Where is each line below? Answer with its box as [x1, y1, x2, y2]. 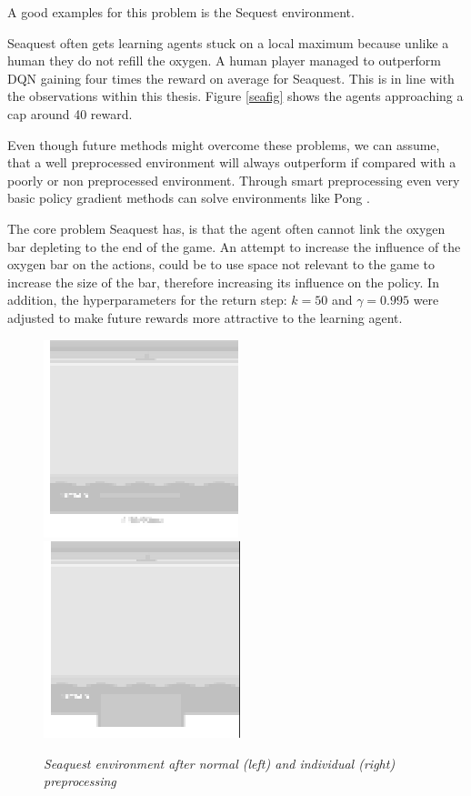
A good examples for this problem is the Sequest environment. [7, 3, 355, 21]
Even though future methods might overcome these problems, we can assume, [7, 135, 440, 154]
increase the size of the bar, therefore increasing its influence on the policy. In [7, 272, 439, 291]
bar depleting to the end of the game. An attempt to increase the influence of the [7, 237, 461, 256]
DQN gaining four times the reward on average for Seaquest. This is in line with [7, 68, 455, 87]
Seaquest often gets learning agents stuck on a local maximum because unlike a [7, 33, 449, 52]
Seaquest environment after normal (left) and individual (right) [44, 753, 396, 772]
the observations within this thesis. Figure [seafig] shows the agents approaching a [7, 86, 464, 106]
